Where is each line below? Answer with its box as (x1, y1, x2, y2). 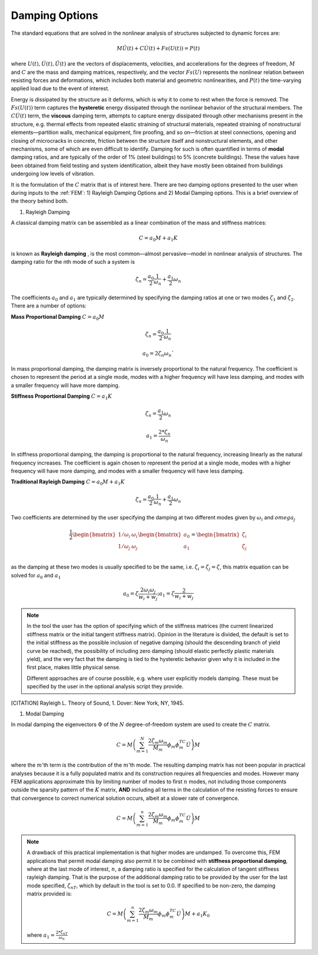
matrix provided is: (26, 890, 72, 897)
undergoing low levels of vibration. (11, 170, 95, 177)
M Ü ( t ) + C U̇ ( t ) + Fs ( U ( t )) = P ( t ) (117, 45, 200, 51)
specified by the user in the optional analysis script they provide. (26, 683, 184, 690)
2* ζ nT (55, 930, 68, 936)
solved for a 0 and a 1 (11, 571, 61, 580)
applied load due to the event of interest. (11, 85, 110, 92)
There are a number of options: (11, 302, 87, 309)
